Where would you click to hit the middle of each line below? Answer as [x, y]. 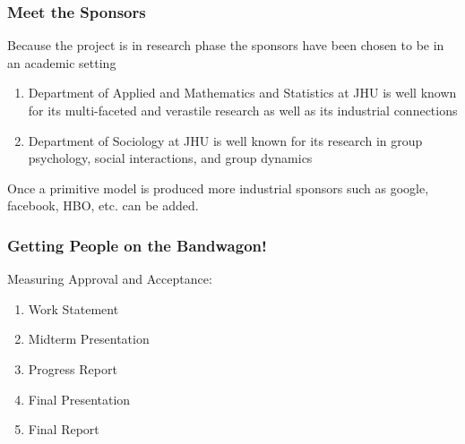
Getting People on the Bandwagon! [137, 245]
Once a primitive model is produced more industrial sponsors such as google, [218, 188]
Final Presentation [79, 399]
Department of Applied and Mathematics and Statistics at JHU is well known [242, 93]
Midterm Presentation [89, 339]
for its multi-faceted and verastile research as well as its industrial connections [243, 110]
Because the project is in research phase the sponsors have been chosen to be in [226, 45]
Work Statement [73, 308]
